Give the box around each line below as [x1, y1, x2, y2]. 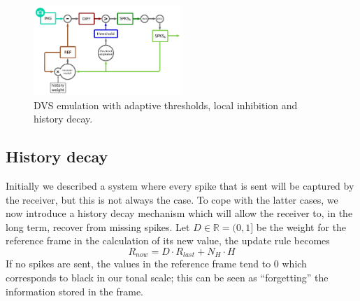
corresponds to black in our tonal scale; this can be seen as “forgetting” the [6, 270, 329, 285]
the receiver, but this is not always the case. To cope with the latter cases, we [6, 192, 338, 206]
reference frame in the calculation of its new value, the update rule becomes [6, 233, 330, 248]
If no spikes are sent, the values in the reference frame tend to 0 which [6, 256, 307, 271]
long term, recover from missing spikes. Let [6, 219, 190, 234]
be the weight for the [256, 219, 347, 234]
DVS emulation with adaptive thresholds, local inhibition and [34, 97, 298, 112]
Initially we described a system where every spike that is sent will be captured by [6, 178, 354, 193]
